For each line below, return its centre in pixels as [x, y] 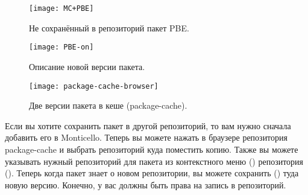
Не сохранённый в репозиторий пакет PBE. [109, 27]
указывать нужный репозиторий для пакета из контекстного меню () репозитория [154, 161]
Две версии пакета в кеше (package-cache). [108, 105]
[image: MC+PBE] [61, 8]
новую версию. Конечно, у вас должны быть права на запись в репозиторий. [146, 184]
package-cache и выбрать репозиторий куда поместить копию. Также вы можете [152, 149]
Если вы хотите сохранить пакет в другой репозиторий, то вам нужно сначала [148, 125]
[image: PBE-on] [61, 47]
